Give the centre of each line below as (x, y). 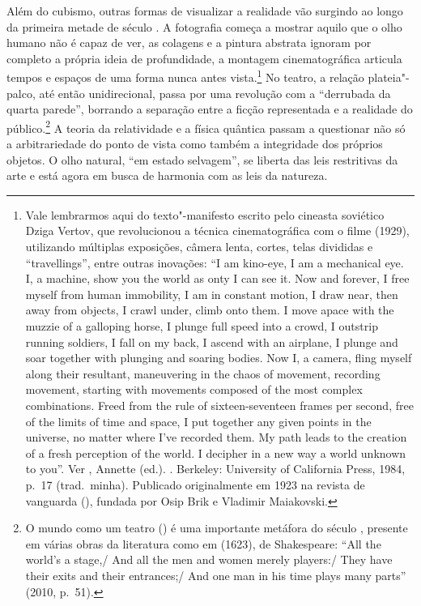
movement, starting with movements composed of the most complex (194, 389)
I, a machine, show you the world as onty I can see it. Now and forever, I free (217, 278)
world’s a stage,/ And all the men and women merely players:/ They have (209, 559)
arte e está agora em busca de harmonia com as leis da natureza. (167, 175)
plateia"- (389, 77)
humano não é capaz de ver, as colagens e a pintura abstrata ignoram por (189, 43)
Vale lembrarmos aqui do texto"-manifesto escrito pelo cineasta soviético (205, 214)
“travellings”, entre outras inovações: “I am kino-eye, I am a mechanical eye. (215, 262)
